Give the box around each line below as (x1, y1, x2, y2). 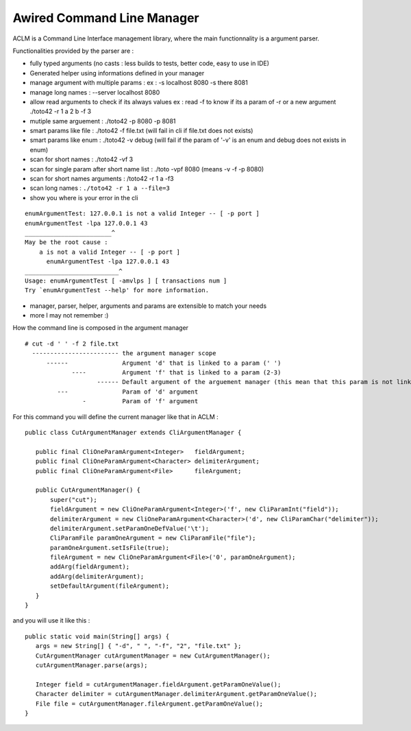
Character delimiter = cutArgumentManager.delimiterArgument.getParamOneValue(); (35, 690, 318, 698)
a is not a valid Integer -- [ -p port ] (38, 248, 181, 256)
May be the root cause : (25, 239, 108, 246)
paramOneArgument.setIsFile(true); (50, 544, 170, 551)
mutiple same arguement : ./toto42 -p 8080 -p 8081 (29, 117, 176, 125)
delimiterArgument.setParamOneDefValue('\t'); (50, 525, 209, 532)
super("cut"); (50, 496, 97, 503)
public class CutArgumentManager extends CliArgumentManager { (25, 429, 242, 436)
